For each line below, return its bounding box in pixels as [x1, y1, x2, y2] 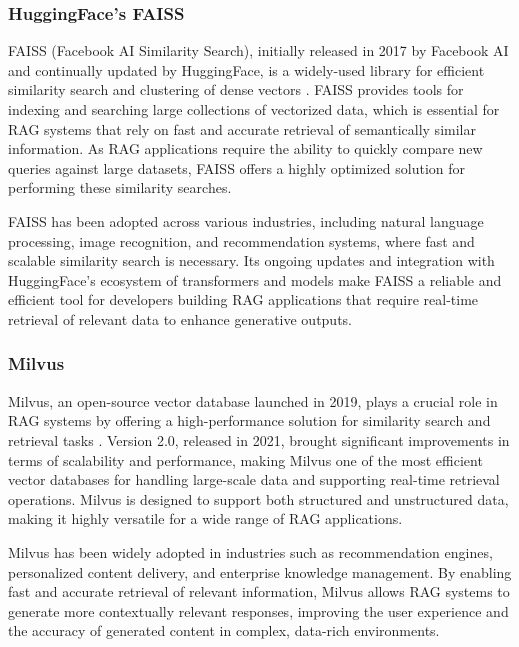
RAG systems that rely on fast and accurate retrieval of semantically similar [8, 118, 476, 139]
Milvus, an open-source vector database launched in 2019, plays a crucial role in [8, 390, 498, 411]
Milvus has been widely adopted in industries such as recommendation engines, [8, 541, 493, 562]
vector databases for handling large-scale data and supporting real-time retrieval [8, 469, 500, 490]
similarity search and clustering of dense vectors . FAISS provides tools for [8, 79, 464, 100]
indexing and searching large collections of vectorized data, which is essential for [8, 99, 500, 119]
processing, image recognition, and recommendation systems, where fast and [8, 230, 475, 251]
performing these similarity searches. [8, 177, 232, 198]
